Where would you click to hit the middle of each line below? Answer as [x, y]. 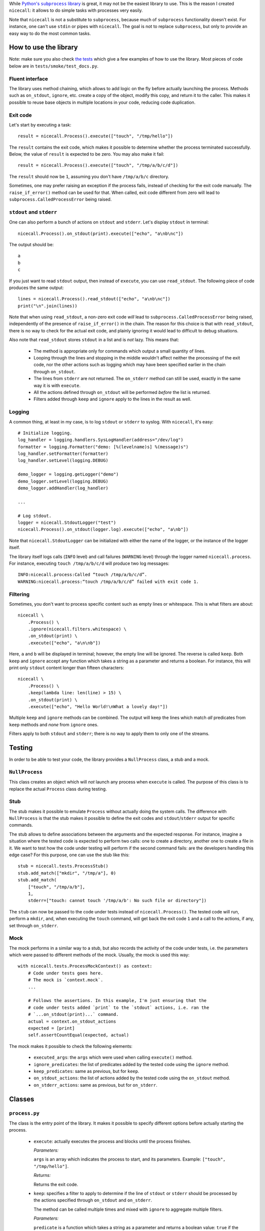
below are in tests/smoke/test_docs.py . [54, 66]
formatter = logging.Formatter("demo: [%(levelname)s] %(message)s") [103, 447]
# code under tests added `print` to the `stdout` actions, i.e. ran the [119, 1007]
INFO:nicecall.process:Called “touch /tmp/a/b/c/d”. [82, 575]
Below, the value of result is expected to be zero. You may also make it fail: [87, 154]
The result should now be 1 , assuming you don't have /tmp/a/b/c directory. [89, 176]
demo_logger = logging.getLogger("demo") [68, 474]
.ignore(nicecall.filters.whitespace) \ [77, 629]
